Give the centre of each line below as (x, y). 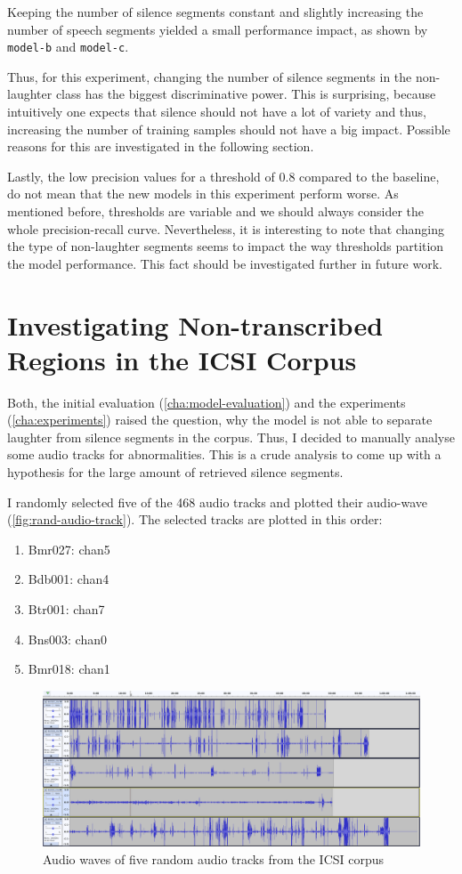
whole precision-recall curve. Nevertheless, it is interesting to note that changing (226, 228)
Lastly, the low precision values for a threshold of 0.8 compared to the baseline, (223, 176)
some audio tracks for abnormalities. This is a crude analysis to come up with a (224, 454)
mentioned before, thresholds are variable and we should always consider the (216, 211)
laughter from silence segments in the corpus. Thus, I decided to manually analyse (231, 437)
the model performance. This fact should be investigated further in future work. (225, 263)
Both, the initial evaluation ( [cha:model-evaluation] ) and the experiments (207, 402)
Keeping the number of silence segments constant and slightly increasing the (215, 12)
